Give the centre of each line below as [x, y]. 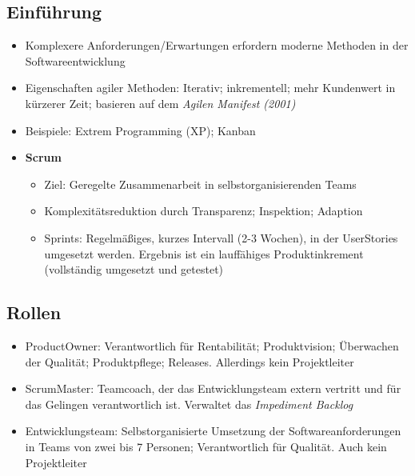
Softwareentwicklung [75, 60]
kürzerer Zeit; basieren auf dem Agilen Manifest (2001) [160, 103]
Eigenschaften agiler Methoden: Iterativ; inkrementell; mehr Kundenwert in [210, 88]
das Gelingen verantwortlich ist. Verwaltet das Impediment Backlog [189, 404]
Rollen [34, 312]
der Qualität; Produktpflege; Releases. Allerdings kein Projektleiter [190, 361]
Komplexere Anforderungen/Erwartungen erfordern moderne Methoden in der [217, 45]
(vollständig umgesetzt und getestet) [134, 269]
